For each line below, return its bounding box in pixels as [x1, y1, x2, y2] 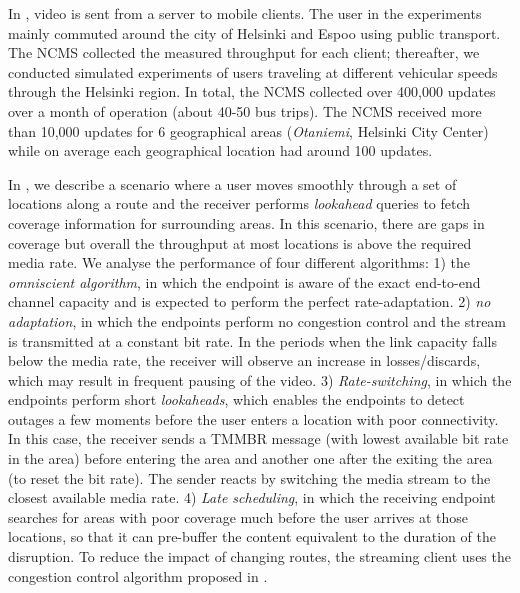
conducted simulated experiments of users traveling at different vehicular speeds [8, 61, 498, 82]
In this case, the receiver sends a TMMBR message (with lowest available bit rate [8, 428, 509, 449]
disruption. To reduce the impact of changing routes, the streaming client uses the [8, 546, 511, 567]
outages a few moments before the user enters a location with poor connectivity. [8, 408, 499, 429]
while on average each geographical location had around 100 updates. [8, 140, 433, 161]
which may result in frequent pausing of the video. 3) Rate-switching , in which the [8, 369, 512, 390]
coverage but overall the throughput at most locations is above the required [8, 232, 472, 253]
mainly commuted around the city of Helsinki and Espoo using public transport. [8, 22, 501, 43]
